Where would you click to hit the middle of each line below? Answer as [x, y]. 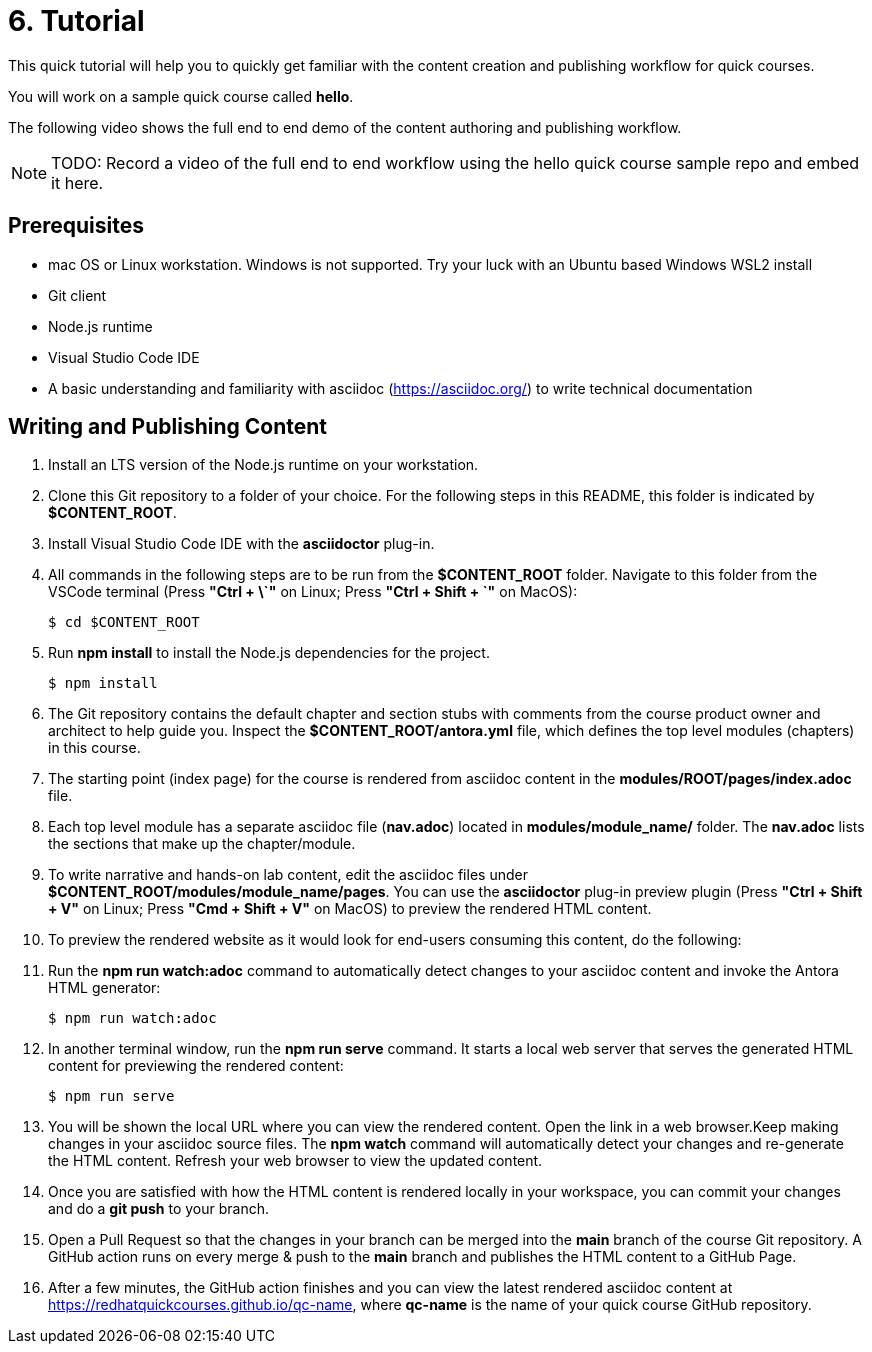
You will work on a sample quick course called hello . [181, 96]
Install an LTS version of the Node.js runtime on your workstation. [263, 465]
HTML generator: [104, 988]
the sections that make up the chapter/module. [202, 844]
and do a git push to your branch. [159, 1209]
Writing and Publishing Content [167, 427]
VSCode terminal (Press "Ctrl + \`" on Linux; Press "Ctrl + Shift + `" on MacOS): [313, 592]
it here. [77, 182]
